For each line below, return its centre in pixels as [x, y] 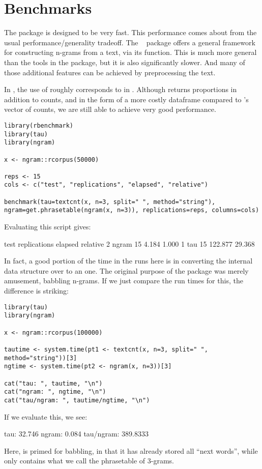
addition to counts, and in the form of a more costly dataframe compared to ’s [126, 99]
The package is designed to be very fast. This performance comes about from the [130, 32]
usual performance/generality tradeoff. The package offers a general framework [130, 42]
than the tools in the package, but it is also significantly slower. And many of [125, 62]
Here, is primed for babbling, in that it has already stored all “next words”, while [131, 450]
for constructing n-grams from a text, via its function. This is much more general [130, 52]
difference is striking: [37, 291]
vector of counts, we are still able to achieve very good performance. [110, 109]
